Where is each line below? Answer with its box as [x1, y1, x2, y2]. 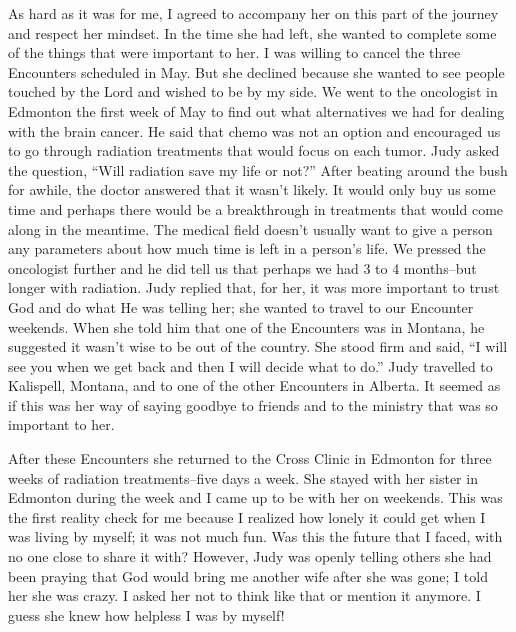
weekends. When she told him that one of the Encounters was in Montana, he [8, 316, 485, 337]
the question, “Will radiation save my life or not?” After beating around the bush [8, 159, 508, 180]
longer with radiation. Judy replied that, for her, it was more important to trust [8, 277, 500, 298]
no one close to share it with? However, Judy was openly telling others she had [8, 546, 492, 567]
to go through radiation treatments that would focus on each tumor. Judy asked [8, 140, 500, 161]
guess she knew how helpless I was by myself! [8, 604, 285, 625]
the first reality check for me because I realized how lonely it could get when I [8, 506, 486, 527]
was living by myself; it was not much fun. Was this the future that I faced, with [8, 526, 503, 547]
